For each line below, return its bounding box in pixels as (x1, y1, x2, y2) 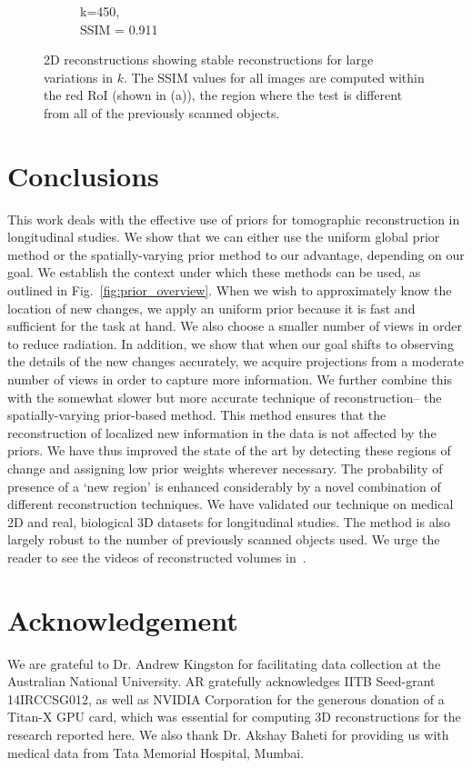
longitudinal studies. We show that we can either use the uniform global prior (7, 227, 440, 246)
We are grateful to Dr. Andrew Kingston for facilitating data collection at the (7, 653, 441, 673)
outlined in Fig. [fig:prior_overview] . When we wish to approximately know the (7, 281, 452, 300)
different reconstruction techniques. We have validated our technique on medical (7, 494, 454, 514)
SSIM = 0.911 (80, 19, 158, 38)
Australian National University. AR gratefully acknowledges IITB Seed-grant (7, 672, 436, 691)
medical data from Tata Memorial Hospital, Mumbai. (7, 743, 305, 762)
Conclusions (7, 156, 159, 194)
